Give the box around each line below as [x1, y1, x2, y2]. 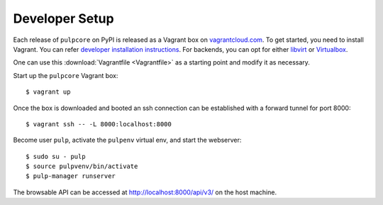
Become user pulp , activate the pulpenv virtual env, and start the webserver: [13, 135, 242, 145]
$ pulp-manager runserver [26, 172, 116, 180]
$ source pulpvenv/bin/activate [26, 162, 138, 170]
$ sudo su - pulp [26, 153, 86, 160]
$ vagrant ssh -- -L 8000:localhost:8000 [26, 120, 172, 128]
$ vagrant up [26, 88, 71, 96]
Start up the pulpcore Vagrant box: [13, 71, 118, 79]
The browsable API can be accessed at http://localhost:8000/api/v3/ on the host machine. [13, 188, 277, 196]
